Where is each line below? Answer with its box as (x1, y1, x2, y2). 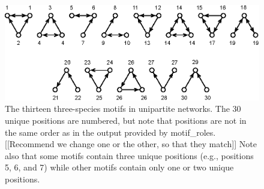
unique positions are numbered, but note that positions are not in (5, 114, 247, 126)
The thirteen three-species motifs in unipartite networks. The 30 (5, 102, 241, 115)
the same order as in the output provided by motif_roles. (5, 126, 216, 138)
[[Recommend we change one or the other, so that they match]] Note (5, 138, 257, 150)
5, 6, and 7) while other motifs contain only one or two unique (5, 161, 234, 173)
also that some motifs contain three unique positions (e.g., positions (5, 149, 254, 161)
